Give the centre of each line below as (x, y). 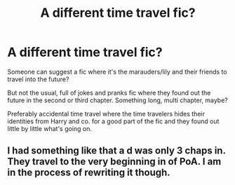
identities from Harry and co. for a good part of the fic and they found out (113, 121)
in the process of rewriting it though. (89, 173)
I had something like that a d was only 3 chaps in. (116, 151)
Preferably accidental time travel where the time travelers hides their (106, 114)
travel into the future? (38, 79)
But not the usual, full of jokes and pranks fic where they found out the (109, 92)
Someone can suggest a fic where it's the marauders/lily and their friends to (117, 71)
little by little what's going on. (50, 128)
